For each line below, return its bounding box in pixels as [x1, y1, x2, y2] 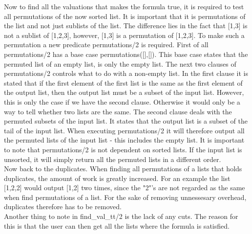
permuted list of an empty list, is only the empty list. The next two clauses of [4, 58, 236, 69]
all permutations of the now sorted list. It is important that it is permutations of [4, 11, 246, 21]
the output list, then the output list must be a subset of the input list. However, [4, 87, 244, 97]
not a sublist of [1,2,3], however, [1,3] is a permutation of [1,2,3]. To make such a [4, 30, 245, 40]
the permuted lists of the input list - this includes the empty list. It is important [4, 135, 245, 145]
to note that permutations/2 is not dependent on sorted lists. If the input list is [4, 144, 242, 154]
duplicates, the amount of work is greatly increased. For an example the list [4, 173, 231, 183]
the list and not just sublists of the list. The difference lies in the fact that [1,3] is [4, 20, 248, 31]
